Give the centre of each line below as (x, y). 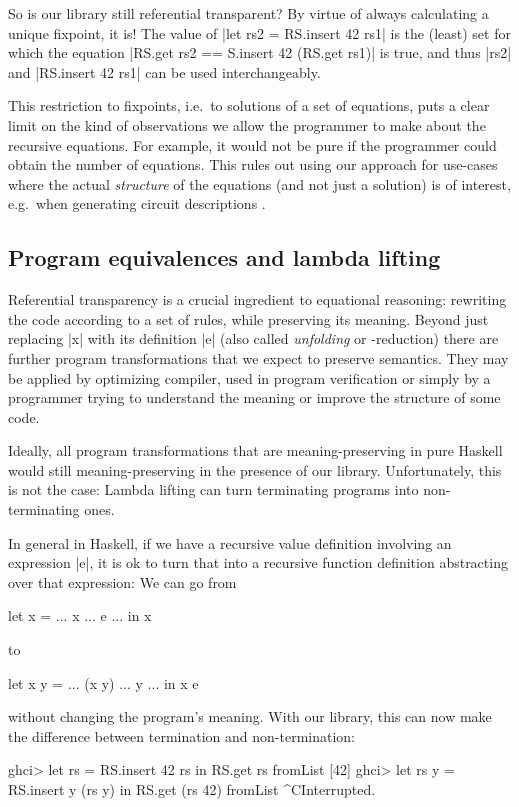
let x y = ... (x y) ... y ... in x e (103, 682)
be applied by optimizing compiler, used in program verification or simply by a (249, 377)
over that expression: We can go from (122, 581)
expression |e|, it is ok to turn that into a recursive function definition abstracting (258, 562)
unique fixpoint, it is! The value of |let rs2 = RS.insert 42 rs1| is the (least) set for (259, 32)
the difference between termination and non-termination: (182, 735)
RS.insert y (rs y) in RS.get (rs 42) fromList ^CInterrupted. (192, 789)
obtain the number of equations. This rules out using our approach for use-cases (253, 164)
